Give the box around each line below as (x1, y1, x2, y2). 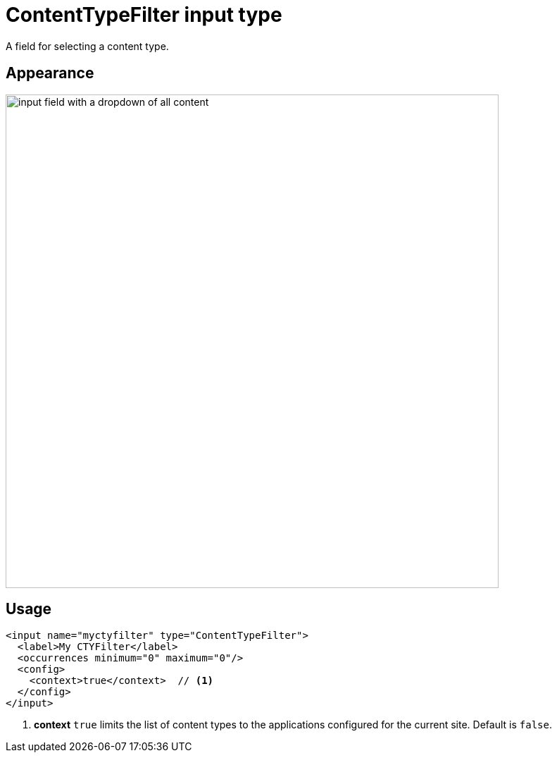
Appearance (6, 64, 94, 82)
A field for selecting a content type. (6, 39, 169, 52)
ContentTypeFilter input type (6, 3, 282, 27)
